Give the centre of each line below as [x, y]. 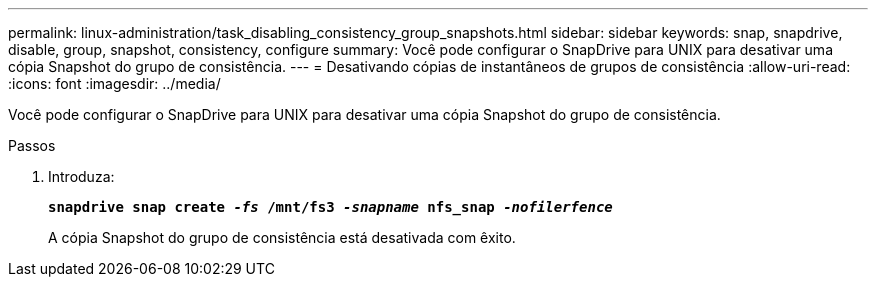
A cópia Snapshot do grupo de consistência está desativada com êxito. [282, 237]
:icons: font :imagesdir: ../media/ [114, 83]
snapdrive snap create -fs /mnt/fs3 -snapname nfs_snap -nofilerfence [330, 207]
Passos [32, 145]
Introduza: [81, 176]
